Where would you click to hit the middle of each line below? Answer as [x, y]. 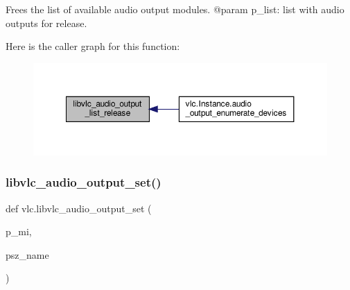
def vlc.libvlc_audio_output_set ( [79, 208]
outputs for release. [46, 23]
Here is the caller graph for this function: [93, 46]
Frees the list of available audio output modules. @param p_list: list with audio [175, 9]
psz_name [27, 254]
